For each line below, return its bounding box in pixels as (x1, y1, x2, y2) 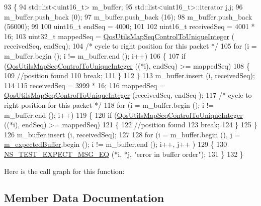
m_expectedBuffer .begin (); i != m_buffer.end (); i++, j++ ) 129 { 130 (4, 139, 227, 149)
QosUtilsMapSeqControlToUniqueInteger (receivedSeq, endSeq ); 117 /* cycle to (4, 90, 252, 100)
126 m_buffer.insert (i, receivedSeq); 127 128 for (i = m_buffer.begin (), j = (4, 129, 240, 139)
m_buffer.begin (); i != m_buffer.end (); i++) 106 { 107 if (4, 50, 186, 61)
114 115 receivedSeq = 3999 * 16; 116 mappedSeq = (4, 80, 165, 90)
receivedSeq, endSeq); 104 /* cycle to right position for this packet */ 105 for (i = (4, 41, 257, 51)
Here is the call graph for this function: (4, 165, 125, 176)
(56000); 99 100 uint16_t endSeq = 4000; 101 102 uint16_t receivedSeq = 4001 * (4, 21, 255, 32)
